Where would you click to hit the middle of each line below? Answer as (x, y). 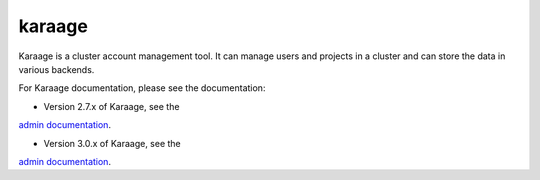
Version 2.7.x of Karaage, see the (111, 106)
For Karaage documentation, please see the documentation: (142, 88)
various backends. (56, 69)
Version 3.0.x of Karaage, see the (112, 143)
